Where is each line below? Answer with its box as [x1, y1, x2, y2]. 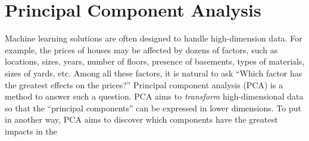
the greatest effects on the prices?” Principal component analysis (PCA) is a [5, 78, 283, 91]
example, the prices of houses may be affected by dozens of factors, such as [5, 43, 278, 56]
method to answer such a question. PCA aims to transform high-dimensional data [5, 90, 304, 102]
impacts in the [5, 124, 57, 137]
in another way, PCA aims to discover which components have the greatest [5, 113, 278, 126]
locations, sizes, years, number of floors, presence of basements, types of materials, [5, 55, 305, 68]
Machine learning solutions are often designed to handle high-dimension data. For [5, 32, 302, 44]
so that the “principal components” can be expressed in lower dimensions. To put [5, 101, 301, 114]
